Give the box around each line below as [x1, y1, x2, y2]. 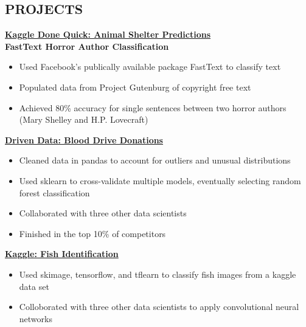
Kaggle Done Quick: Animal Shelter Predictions [5, 28, 211, 41]
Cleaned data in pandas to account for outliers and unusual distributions [19, 154, 291, 167]
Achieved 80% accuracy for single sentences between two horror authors [19, 101, 287, 114]
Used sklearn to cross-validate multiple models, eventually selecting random [19, 174, 301, 187]
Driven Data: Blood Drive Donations [5, 133, 163, 146]
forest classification [19, 186, 90, 199]
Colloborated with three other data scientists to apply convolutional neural [19, 300, 299, 313]
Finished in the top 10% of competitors [19, 227, 166, 239]
